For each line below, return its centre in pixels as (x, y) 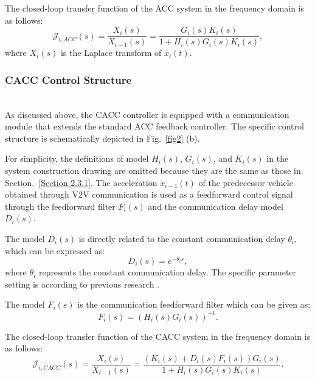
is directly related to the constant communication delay (182, 238)
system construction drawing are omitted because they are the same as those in (153, 171)
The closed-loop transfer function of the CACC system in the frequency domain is (158, 336)
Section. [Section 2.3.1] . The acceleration (81, 182)
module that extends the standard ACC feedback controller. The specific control (154, 126)
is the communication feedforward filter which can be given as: (194, 304)
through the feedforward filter (60, 206)
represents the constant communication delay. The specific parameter (168, 272)
